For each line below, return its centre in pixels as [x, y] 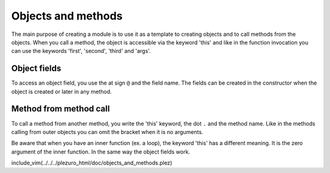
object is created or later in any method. [62, 91]
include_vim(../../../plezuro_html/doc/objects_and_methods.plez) [92, 163]
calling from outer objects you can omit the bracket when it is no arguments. [107, 132]
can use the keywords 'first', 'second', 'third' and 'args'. [81, 51]
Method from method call [61, 109]
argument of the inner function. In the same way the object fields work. [101, 152]
